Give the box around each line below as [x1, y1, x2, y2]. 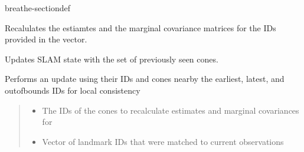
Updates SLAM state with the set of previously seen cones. [5, 52, 218, 65]
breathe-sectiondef [5, 2, 70, 14]
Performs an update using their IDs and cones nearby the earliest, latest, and [5, 72, 285, 85]
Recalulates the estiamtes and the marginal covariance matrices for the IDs [5, 21, 276, 34]
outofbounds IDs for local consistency [5, 84, 140, 96]
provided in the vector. [5, 33, 87, 45]
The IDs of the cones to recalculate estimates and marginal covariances [42, 104, 299, 116]
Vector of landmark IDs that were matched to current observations [42, 135, 284, 147]
